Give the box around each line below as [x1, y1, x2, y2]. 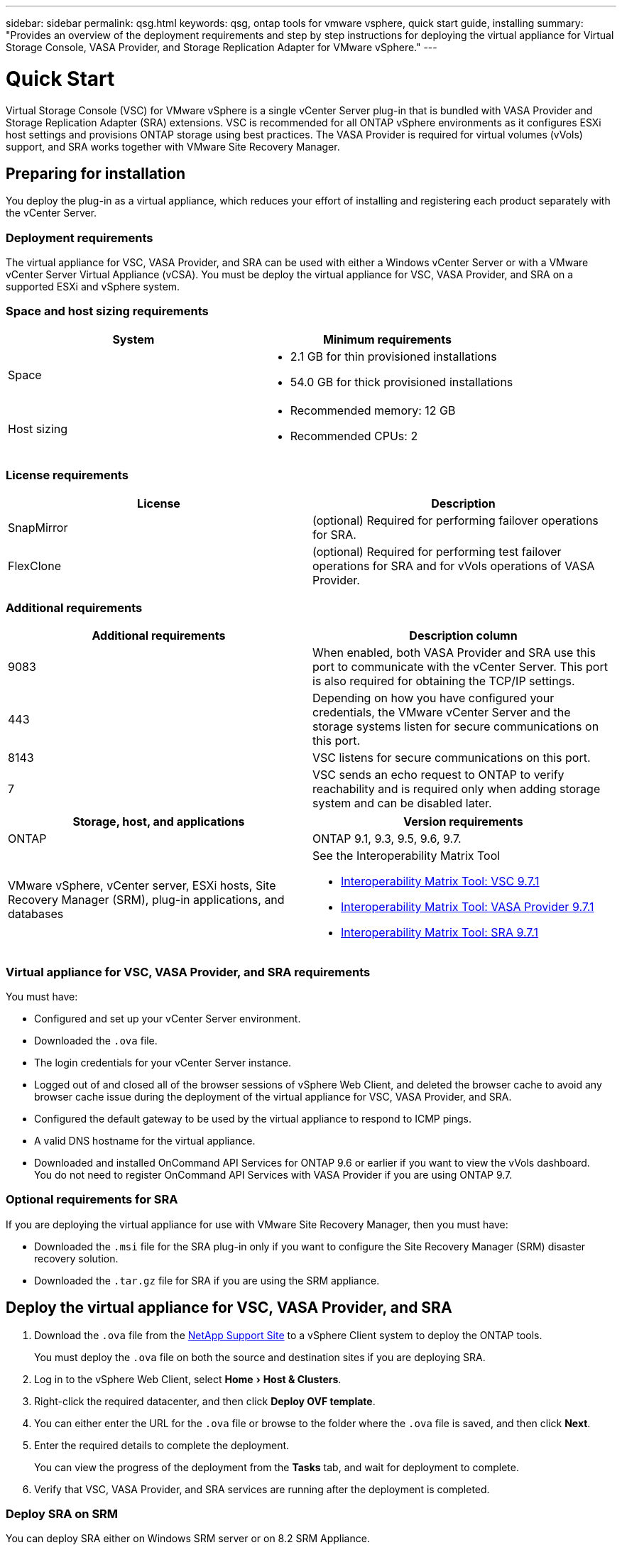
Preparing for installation [6, 164, 186, 182]
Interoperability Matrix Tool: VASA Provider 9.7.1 [341, 900, 594, 915]
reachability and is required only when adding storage [312, 782, 601, 797]
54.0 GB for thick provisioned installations [290, 374, 513, 389]
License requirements [6, 468, 129, 483]
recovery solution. [34, 1252, 119, 1265]
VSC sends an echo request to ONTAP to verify [312, 768, 564, 782]
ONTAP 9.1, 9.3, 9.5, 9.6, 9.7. [312, 831, 462, 846]
